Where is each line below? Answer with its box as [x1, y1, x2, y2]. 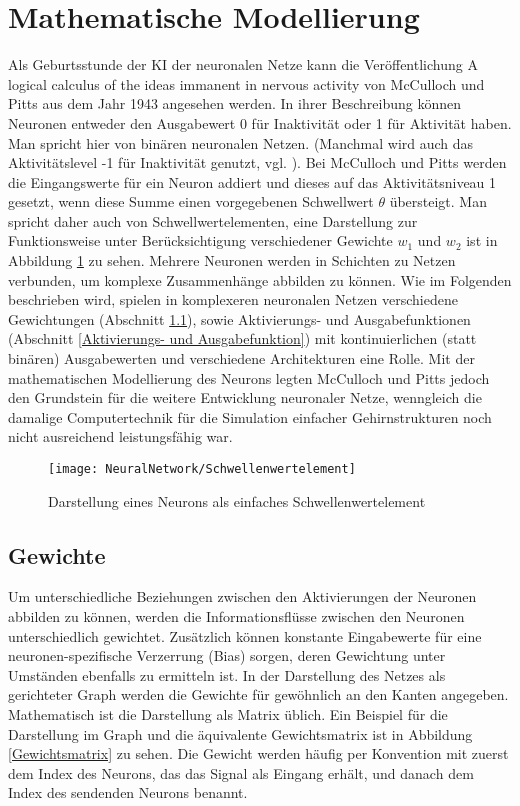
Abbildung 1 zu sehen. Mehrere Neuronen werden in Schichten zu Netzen [8, 250, 456, 271]
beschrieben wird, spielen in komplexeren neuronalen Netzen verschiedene [8, 289, 458, 310]
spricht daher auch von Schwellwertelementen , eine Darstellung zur [8, 210, 418, 231]
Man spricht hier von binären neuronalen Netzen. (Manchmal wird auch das [8, 132, 474, 153]
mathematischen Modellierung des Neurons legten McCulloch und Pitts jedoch [8, 367, 490, 388]
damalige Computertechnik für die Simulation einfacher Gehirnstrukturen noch [8, 406, 492, 427]
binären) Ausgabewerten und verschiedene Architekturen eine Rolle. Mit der [8, 348, 475, 369]
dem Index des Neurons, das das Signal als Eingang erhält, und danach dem [8, 762, 474, 783]
